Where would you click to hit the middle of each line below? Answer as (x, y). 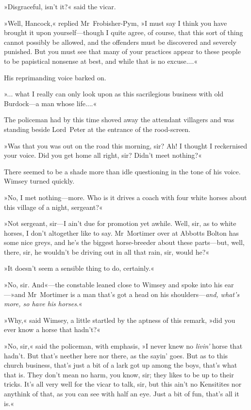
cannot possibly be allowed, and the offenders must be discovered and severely (120, 42)
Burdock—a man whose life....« (50, 103)
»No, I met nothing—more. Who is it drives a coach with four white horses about (125, 197)
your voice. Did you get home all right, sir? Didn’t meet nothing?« (103, 155)
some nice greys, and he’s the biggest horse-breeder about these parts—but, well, (124, 242)
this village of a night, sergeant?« (53, 207)
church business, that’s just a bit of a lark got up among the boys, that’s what (121, 365)
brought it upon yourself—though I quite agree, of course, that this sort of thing (124, 32)
